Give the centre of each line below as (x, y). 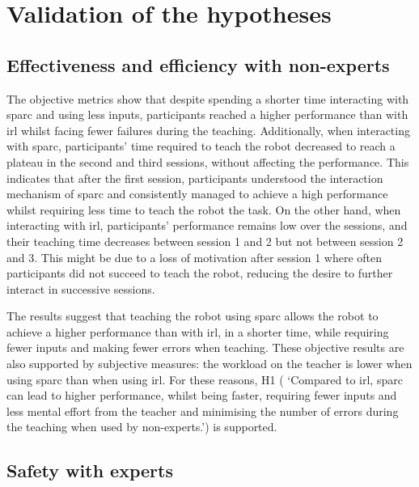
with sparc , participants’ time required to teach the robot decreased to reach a (201, 146)
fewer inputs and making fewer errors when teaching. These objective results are (205, 347)
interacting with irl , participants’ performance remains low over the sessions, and (207, 225)
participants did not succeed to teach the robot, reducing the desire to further (200, 273)
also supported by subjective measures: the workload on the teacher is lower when (209, 364)
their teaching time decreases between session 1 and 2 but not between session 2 (205, 241)
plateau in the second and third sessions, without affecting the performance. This (208, 161)
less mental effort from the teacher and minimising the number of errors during (203, 411)
